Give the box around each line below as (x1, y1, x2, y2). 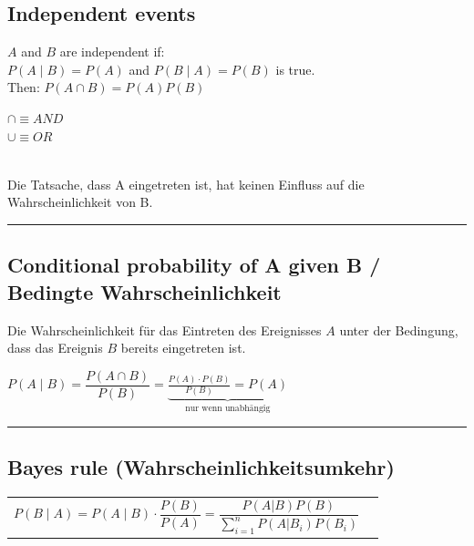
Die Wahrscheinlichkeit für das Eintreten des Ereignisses (7, 320, 322, 339)
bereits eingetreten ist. (120, 338, 246, 357)
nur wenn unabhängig (185, 404, 271, 414)
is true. (275, 59, 315, 78)
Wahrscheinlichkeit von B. (7, 192, 153, 211)
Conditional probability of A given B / (7, 251, 381, 279)
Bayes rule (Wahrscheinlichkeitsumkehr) (7, 453, 395, 481)
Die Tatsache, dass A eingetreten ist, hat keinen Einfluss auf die (7, 174, 365, 193)
